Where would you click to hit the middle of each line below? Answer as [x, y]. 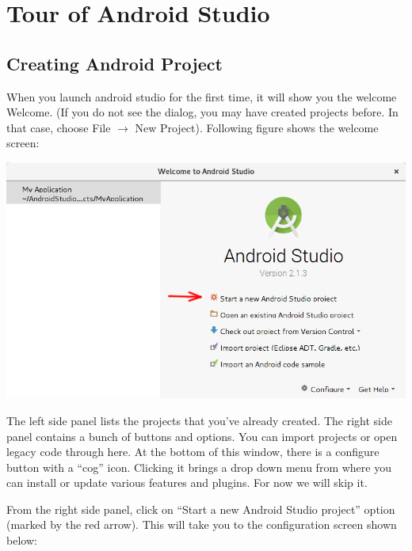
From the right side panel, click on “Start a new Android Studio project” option [201, 509]
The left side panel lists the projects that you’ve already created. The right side [200, 420]
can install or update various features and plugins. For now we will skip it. [187, 483]
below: [22, 540]
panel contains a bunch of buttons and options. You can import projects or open [202, 436]
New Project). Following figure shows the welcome [257, 127]
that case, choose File [59, 127]
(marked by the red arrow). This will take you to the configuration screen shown [202, 524]
